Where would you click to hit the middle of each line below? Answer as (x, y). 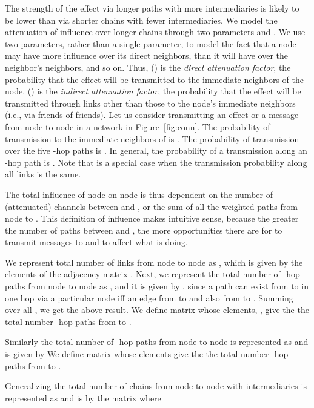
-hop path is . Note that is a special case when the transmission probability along (156, 162)
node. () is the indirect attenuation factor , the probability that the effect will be (153, 91)
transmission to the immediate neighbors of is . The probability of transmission (152, 138)
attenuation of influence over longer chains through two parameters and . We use (155, 32)
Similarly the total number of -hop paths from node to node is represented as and (157, 342)
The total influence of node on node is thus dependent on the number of (139, 194)
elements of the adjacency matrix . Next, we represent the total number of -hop (152, 274)
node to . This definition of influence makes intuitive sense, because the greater (152, 218)
